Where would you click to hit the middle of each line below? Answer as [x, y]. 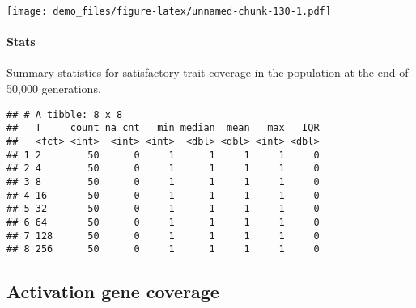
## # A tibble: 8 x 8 [65, 114]
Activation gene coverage [113, 291]
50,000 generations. [54, 89]
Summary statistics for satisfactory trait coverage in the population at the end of [208, 72]
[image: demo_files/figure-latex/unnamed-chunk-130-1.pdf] [169, 11]
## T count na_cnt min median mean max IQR [163, 128]
